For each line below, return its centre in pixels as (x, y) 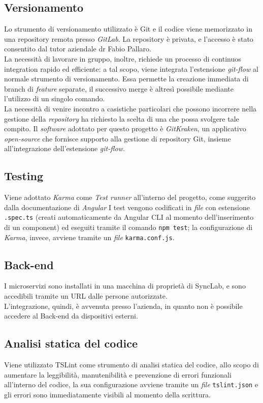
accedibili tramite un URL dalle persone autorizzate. (86, 296)
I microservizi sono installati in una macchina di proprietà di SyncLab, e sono (125, 286)
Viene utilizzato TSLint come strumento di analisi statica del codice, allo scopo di (131, 365)
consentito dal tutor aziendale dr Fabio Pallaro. (78, 49)
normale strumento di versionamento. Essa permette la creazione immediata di (126, 79)
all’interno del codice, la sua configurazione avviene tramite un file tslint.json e (131, 384)
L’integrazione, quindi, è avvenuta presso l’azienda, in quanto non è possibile (123, 306)
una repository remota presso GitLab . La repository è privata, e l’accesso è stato (129, 38)
